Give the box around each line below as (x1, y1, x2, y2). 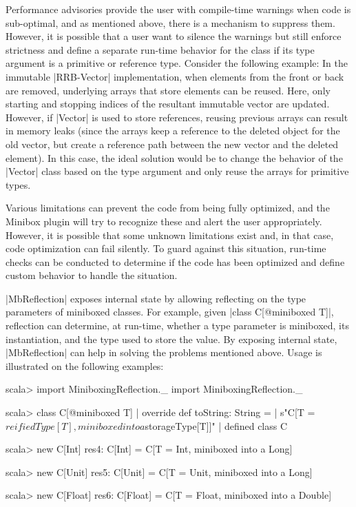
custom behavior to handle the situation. (6, 268, 178, 282)
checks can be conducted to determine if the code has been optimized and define (6, 254, 345, 269)
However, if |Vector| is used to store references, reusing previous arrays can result (6, 110, 348, 124)
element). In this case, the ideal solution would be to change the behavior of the (6, 150, 343, 165)
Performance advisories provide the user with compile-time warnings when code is (6, 2, 351, 16)
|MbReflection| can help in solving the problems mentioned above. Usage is (6, 345, 322, 360)
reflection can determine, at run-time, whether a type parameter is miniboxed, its (6, 318, 349, 333)
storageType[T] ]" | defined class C (145, 418, 288, 433)
